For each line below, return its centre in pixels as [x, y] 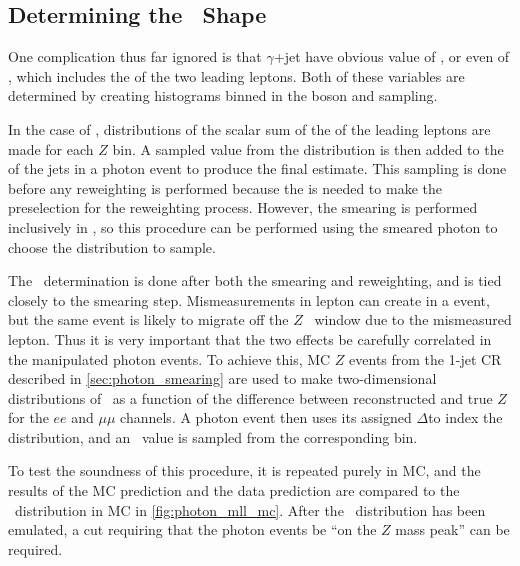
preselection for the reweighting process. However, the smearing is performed [243, 207]
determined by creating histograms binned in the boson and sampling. [223, 95]
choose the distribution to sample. [112, 246]
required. [35, 548]
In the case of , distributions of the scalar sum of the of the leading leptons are [249, 128]
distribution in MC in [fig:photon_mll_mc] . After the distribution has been [250, 509]
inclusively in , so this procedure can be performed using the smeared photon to [253, 226]
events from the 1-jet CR [425, 358]
